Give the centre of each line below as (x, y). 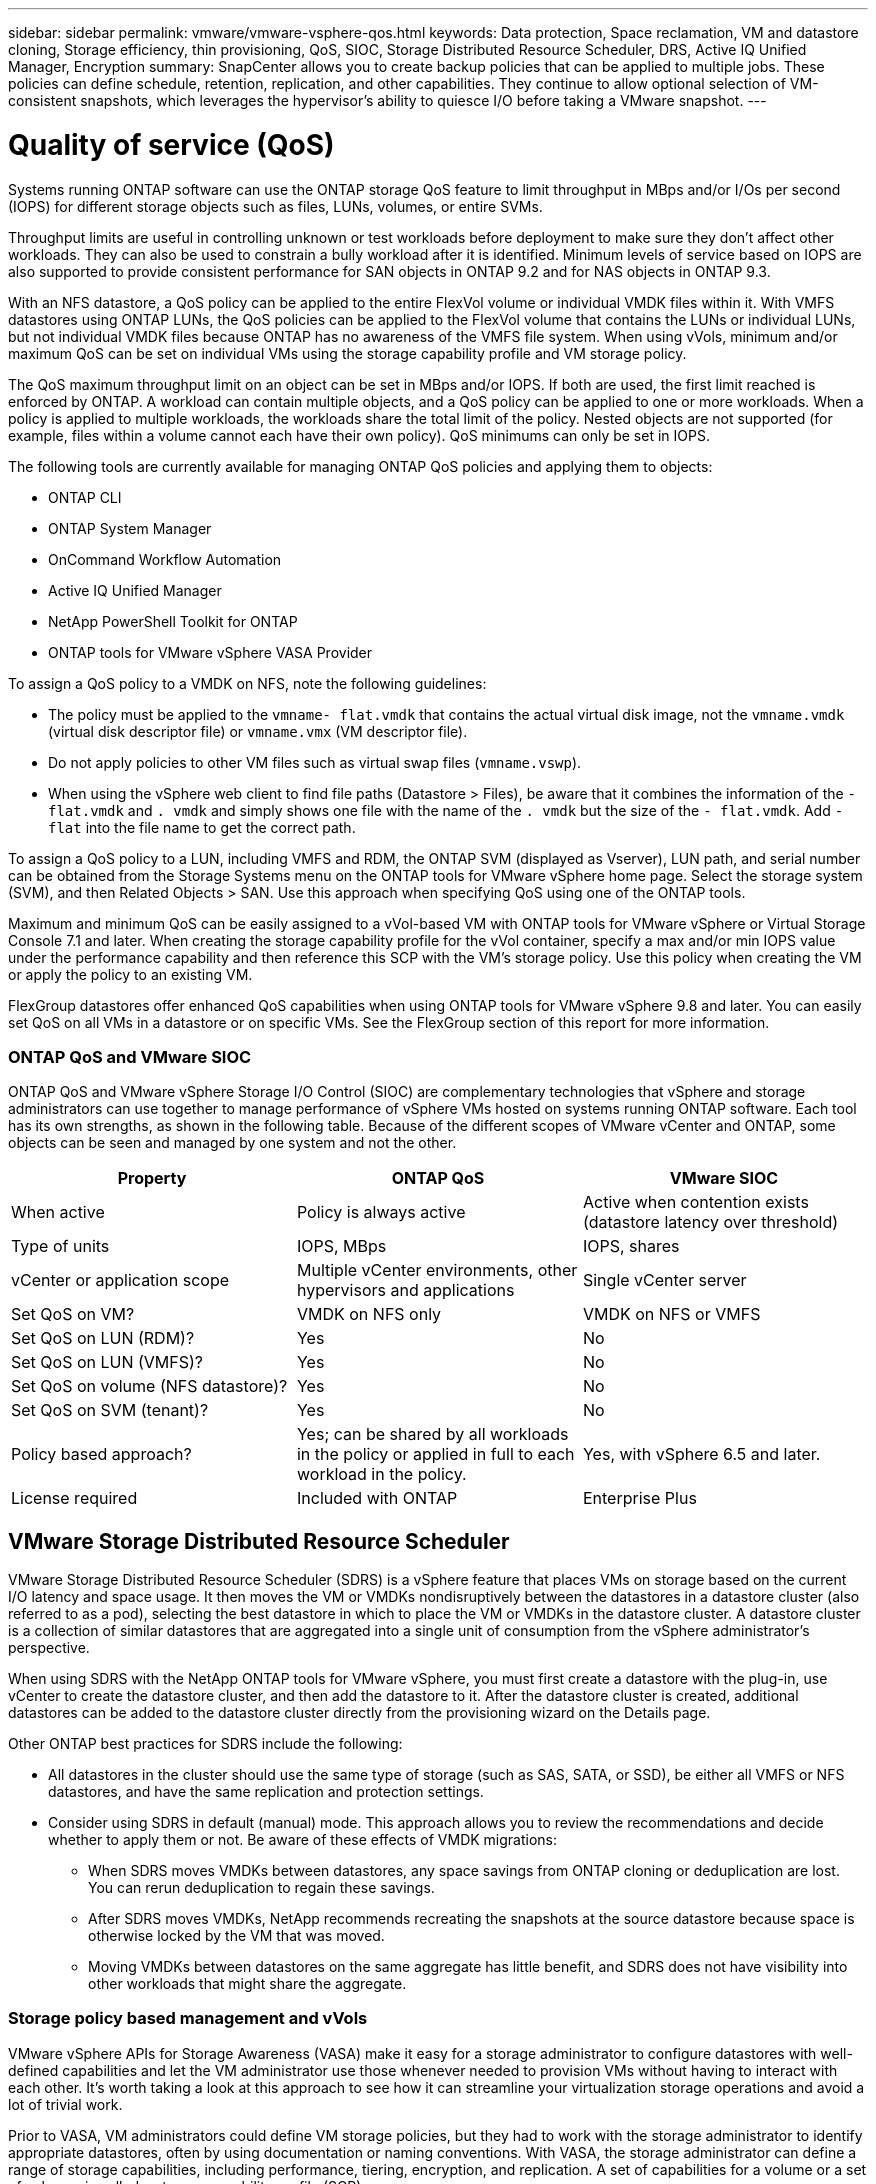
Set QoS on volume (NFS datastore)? (149, 1386)
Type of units (60, 1246)
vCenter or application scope (120, 1280)
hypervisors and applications (405, 1290)
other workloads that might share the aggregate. (247, 1984)
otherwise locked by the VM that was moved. (236, 1936)
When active (58, 1212)
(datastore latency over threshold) (710, 1222)
